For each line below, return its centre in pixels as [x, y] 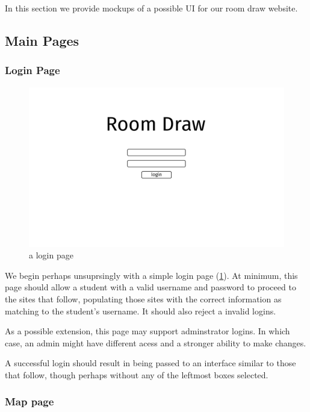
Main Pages [42, 40]
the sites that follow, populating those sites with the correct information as [143, 298]
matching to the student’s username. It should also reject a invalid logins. [141, 311]
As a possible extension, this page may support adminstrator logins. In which [147, 331]
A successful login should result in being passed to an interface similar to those [150, 363]
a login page [51, 255]
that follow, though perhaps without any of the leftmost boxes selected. [137, 374]
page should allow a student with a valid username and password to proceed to [150, 287]
